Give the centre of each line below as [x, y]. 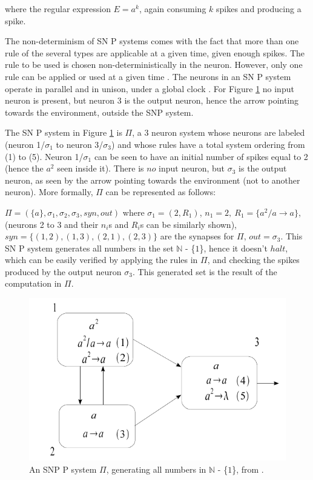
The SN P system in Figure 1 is [64, 132]
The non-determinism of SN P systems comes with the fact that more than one [152, 41]
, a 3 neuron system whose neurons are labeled [219, 132]
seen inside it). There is [100, 168]
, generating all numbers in [156, 469]
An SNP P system [63, 469]
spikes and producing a [259, 8]
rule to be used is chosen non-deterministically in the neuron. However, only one [154, 65]
